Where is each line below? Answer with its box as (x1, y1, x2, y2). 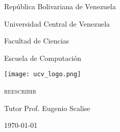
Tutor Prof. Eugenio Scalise (4, 102, 90, 113)
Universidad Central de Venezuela (4, 18, 110, 29)
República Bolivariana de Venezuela (4, 1, 116, 11)
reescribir (4, 85, 36, 96)
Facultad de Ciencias (4, 35, 69, 46)
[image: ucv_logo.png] (4, 71, 81, 78)
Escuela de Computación (4, 52, 82, 63)
